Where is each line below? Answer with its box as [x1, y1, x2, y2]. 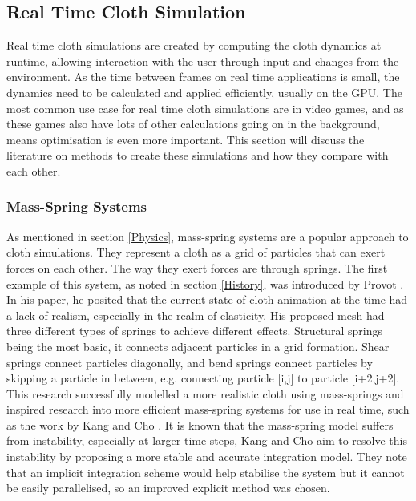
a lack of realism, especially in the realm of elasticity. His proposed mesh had [6, 306, 385, 323]
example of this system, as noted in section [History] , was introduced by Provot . [6, 275, 404, 292]
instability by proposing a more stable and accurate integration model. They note [6, 448, 407, 465]
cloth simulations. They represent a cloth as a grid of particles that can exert [6, 244, 386, 261]
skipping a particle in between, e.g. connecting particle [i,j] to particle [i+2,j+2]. [6, 370, 400, 386]
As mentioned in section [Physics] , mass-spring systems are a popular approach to [6, 228, 409, 244]
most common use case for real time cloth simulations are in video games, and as [6, 99, 404, 116]
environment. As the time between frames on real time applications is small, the [6, 68, 400, 85]
